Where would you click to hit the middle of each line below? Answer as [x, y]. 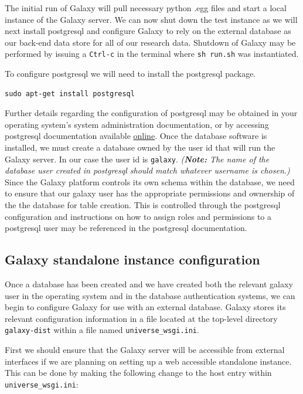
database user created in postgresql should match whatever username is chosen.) [147, 170]
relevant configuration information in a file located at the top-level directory [141, 318]
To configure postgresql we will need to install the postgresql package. [130, 74]
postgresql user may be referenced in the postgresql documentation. [126, 228]
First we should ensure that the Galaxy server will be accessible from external [145, 350]
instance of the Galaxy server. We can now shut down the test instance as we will [151, 19]
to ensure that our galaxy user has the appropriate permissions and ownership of [150, 193]
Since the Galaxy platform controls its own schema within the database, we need [150, 181]
